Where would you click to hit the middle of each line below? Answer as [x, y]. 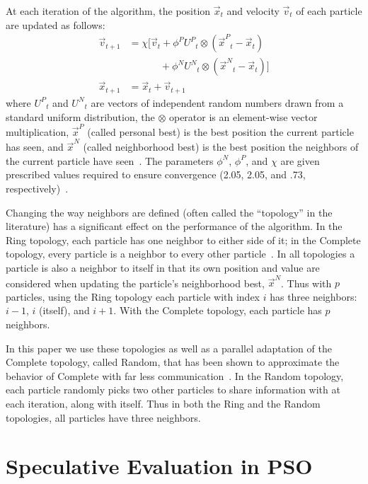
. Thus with [306, 283]
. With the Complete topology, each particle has [218, 310]
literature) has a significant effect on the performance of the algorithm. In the [174, 226]
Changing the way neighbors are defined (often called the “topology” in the [169, 212]
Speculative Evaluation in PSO [159, 466]
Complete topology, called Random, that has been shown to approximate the [173, 362]
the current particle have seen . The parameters [110, 160]
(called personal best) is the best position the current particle [220, 131]
